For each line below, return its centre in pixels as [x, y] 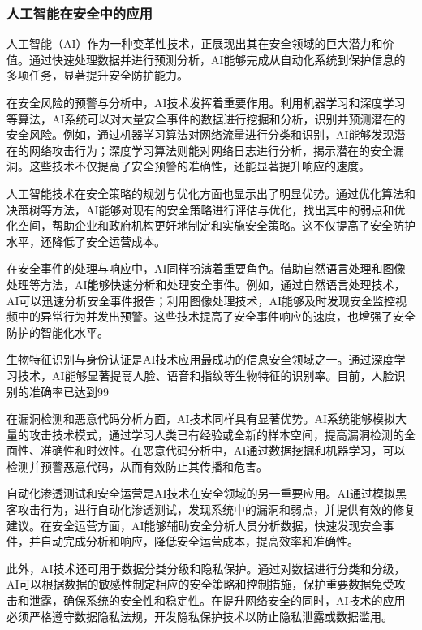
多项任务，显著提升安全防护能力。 [97, 75]
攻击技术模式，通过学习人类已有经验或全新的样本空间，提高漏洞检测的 [216, 434]
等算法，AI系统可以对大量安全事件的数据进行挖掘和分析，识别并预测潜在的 [206, 118]
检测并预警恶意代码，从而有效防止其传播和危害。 [137, 466]
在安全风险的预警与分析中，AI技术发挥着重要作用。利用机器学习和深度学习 [206, 102]
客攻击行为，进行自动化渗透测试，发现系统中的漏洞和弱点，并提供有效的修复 [211, 509]
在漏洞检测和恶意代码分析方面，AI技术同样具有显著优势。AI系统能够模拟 [201, 419]
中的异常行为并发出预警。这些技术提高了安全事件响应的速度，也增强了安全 [216, 316]
